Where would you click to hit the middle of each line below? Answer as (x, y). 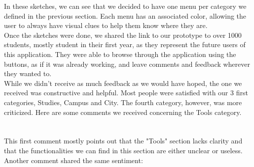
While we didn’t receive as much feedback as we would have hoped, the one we (123, 83)
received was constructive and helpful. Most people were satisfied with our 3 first (126, 93)
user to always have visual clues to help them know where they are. (106, 25)
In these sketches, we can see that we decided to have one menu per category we (125, 6)
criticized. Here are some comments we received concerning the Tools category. (123, 112)
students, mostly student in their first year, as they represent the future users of (125, 44)
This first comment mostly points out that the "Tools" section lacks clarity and (123, 141)
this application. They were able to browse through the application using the (120, 54)
